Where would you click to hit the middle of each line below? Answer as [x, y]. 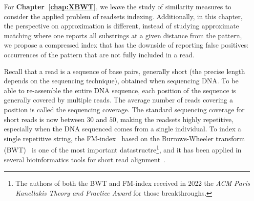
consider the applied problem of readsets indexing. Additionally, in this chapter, [123, 16]
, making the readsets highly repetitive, [175, 119]
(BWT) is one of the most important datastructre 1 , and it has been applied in [123, 149]
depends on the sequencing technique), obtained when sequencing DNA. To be [121, 81]
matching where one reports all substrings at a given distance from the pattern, [123, 35]
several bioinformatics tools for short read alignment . [85, 159]
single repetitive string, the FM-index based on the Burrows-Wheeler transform [125, 138]
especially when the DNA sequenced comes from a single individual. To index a [123, 129]
